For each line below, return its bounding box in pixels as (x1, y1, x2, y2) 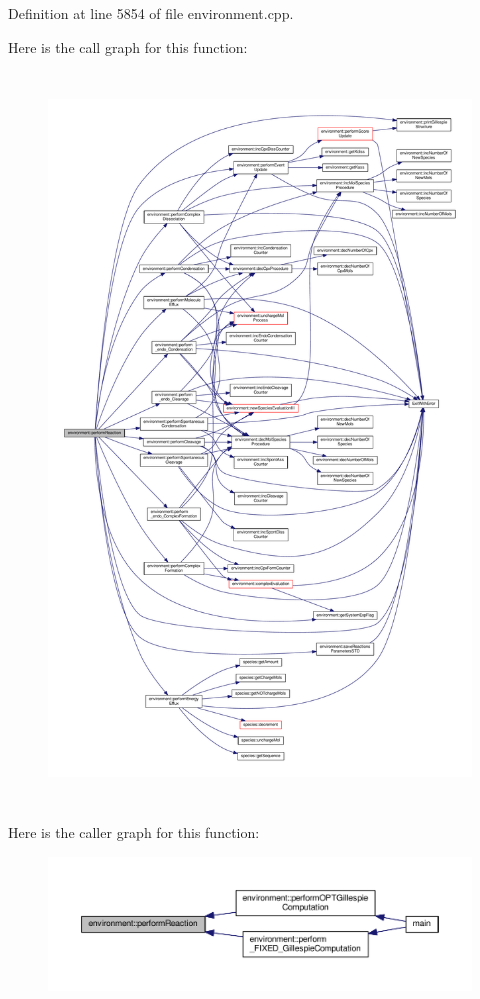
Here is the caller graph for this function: (8, 822, 260, 843)
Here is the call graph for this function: (8, 36, 248, 57)
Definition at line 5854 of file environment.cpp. (8, 3, 294, 23)
